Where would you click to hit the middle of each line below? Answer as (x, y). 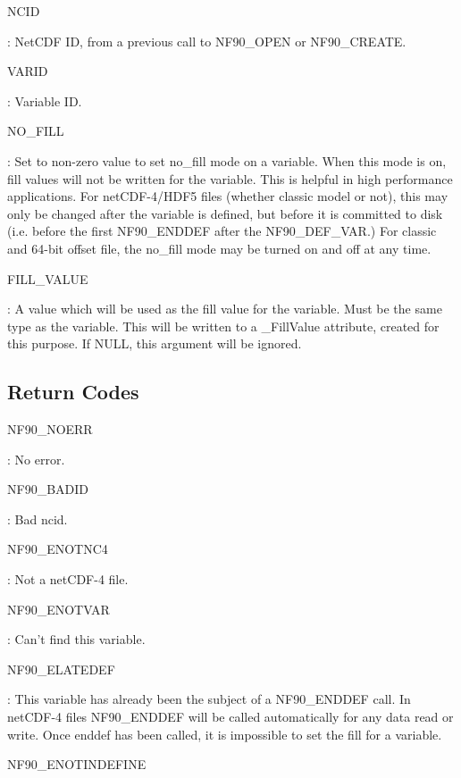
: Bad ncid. (38, 519)
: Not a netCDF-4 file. (68, 579)
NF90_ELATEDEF (61, 669)
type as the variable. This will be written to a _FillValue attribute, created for (223, 326)
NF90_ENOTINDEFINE (77, 764)
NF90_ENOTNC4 (58, 549)
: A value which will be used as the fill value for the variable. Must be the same (225, 309)
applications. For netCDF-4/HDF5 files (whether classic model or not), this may (228, 196)
